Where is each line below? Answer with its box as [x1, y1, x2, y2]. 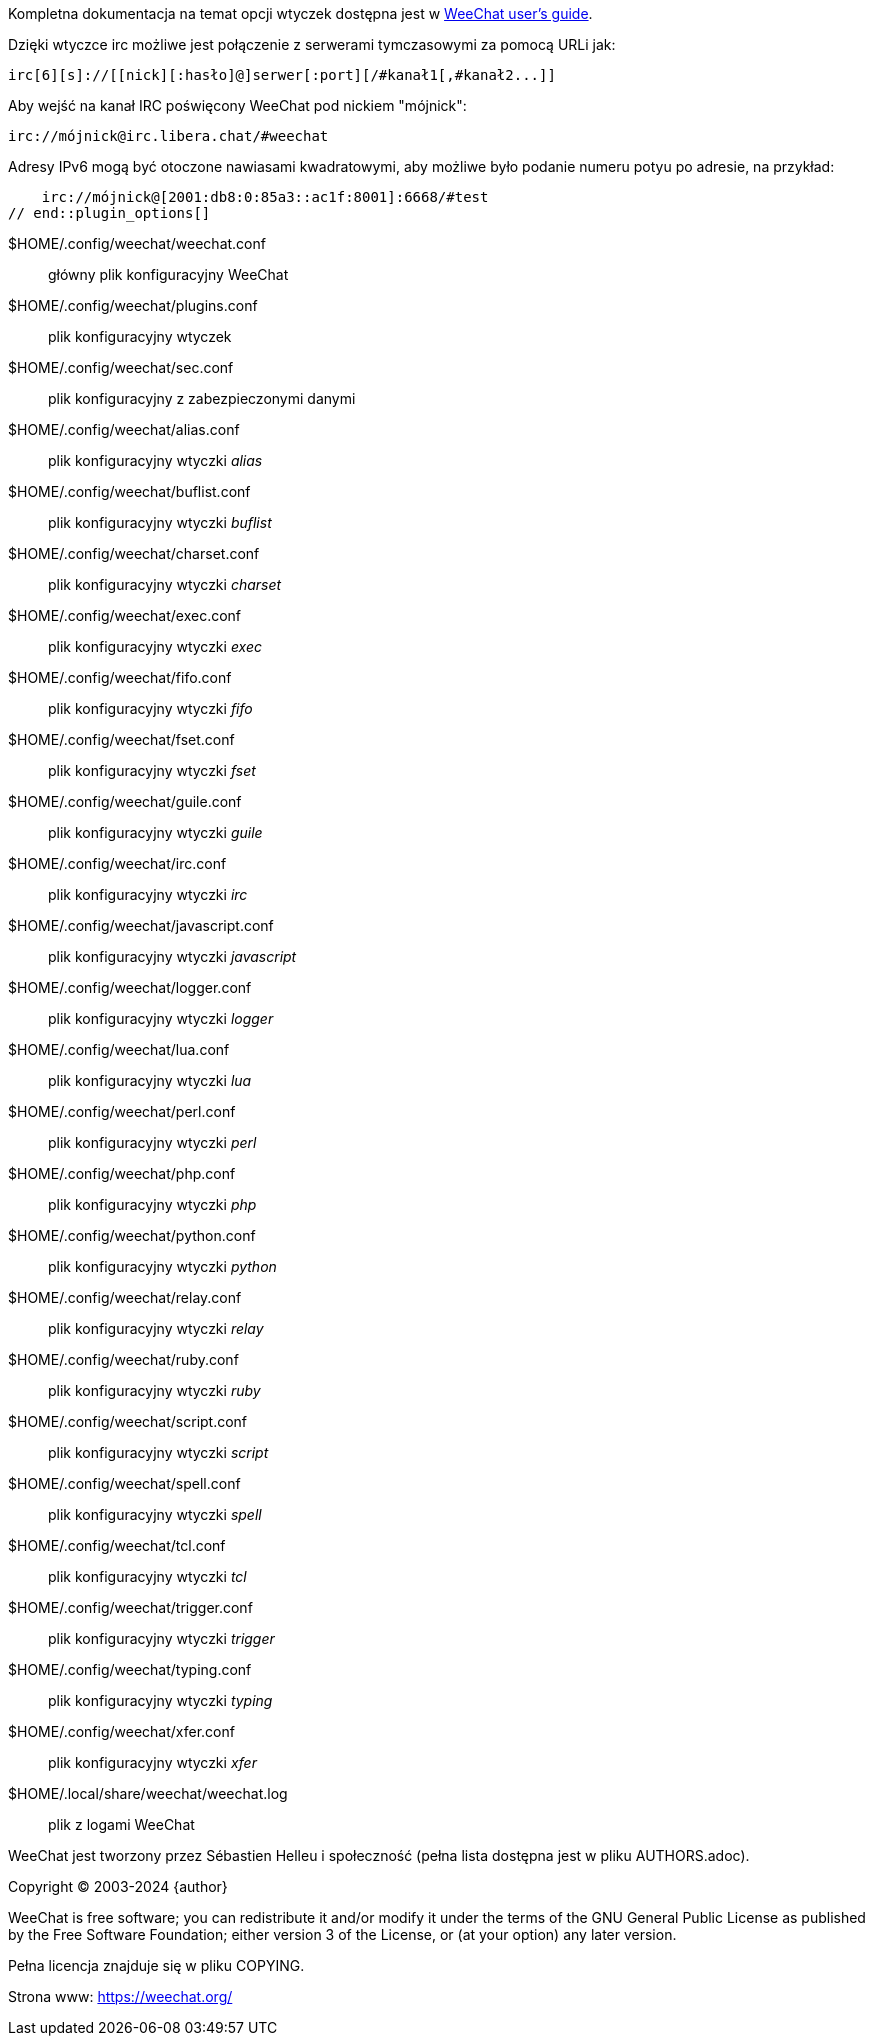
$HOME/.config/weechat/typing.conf [8, 1661, 252, 1678]
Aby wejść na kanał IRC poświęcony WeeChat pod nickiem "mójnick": [8, 97, 467, 114]
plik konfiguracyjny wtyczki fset [48, 762, 256, 779]
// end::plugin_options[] [8, 205, 211, 221]
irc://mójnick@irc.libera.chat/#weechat [8, 128, 329, 144]
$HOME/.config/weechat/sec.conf [8, 359, 234, 376]
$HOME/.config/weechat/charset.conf [8, 545, 260, 562]
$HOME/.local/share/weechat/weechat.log [8, 1785, 288, 1802]
